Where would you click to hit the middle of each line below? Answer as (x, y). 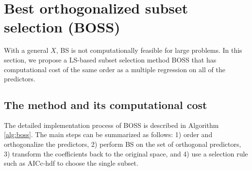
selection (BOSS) (62, 27)
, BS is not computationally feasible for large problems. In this (149, 50)
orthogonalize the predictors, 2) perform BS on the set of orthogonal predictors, (123, 144)
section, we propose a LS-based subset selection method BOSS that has (110, 59)
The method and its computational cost (106, 105)
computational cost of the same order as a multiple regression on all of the (115, 69)
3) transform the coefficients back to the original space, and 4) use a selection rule (126, 153)
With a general (26, 50)
